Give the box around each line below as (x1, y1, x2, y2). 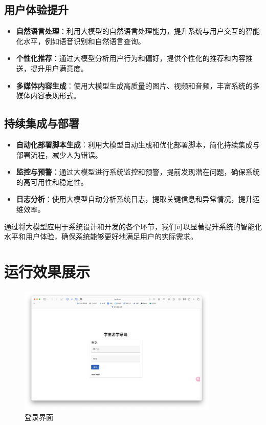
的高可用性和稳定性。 (16, 176, 88, 187)
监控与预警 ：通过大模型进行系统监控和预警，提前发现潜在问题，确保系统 (16, 166, 260, 177)
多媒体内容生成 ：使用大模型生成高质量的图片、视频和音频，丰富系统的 (16, 80, 253, 91)
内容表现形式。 (30, 90, 81, 101)
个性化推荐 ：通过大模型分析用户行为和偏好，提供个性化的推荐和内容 (16, 53, 246, 63)
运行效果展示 (4, 261, 91, 282)
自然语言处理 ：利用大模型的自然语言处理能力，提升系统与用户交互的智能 (16, 26, 260, 36)
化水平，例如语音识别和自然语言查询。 (16, 35, 145, 46)
